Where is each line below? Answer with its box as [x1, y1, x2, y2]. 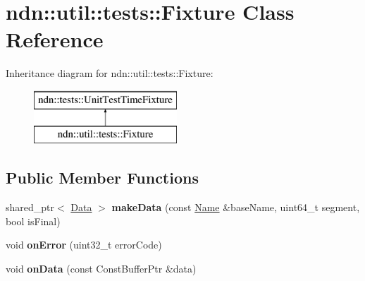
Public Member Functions [6, 167, 199, 189]
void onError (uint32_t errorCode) [6, 237, 162, 252]
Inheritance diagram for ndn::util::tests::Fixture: [6, 66, 214, 80]
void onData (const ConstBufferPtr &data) [6, 261, 197, 276]
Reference [6, 25, 104, 54]
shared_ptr [6, 200, 55, 215]
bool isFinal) [6, 213, 61, 228]
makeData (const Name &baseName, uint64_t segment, [111, 200, 360, 215]
